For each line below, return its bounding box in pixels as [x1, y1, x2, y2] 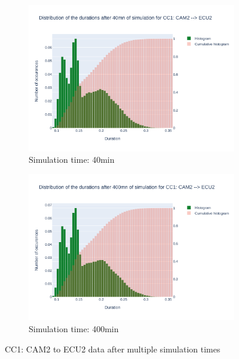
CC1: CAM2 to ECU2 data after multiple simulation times [5, 342, 220, 355]
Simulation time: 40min [29, 153, 115, 166]
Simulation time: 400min [29, 322, 119, 335]
